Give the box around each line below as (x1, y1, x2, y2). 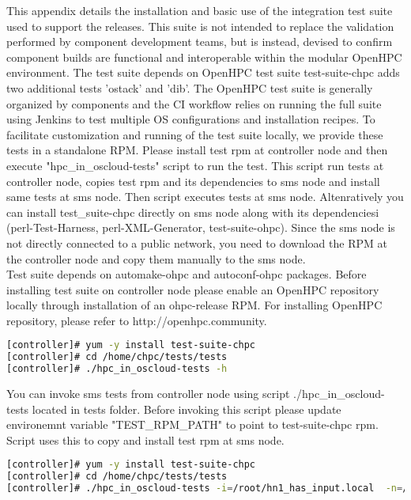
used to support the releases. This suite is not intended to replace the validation (6, 17, 394, 34)
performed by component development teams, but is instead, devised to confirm (6, 33, 393, 50)
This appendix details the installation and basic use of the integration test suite (6, 2, 393, 18)
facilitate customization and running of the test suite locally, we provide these (6, 126, 383, 142)
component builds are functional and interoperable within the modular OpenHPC (6, 48, 402, 65)
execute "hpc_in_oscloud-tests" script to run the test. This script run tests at (6, 157, 384, 173)
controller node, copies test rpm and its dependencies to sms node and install (6, 172, 380, 189)
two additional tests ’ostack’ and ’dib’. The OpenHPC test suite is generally (6, 79, 373, 96)
